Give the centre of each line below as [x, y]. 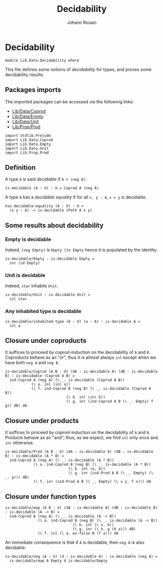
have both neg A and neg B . [32, 363]
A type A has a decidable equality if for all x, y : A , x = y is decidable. [76, 197]
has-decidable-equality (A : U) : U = [44, 206]
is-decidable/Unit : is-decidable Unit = [48, 295]
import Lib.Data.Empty [28, 144]
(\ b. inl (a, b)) [87, 469]
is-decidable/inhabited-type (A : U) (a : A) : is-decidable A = [72, 321]
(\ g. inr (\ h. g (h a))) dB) [104, 529]
